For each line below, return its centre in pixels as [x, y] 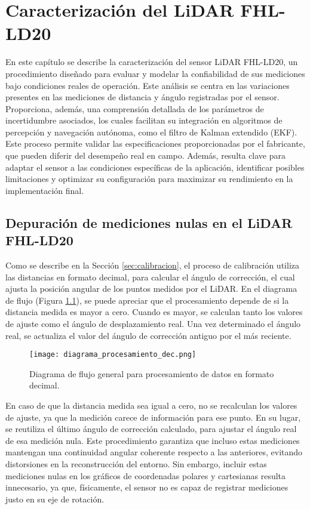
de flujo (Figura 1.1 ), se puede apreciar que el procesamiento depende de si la [147, 300]
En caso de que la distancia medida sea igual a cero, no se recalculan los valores [151, 405]
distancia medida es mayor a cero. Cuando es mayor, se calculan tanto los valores [154, 312]
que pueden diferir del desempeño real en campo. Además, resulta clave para [146, 155]
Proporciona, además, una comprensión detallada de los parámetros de [135, 108]
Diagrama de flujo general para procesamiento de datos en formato [152, 373]
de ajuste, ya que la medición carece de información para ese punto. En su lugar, [153, 417]
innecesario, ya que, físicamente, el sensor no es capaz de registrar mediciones [147, 487]
